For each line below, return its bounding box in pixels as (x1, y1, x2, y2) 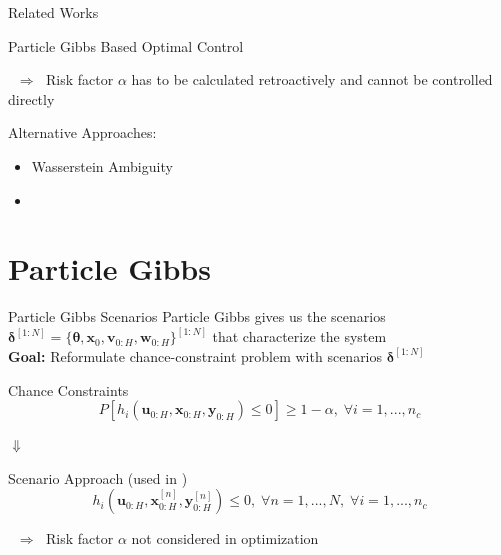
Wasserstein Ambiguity (31, 155, 173, 176)
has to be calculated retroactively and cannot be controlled (131, 69, 493, 90)
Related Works (8, 2, 99, 22)
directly (8, 88, 55, 109)
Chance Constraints (8, 379, 129, 400)
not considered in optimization (131, 528, 319, 549)
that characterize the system (212, 326, 387, 347)
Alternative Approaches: (8, 122, 157, 143)
